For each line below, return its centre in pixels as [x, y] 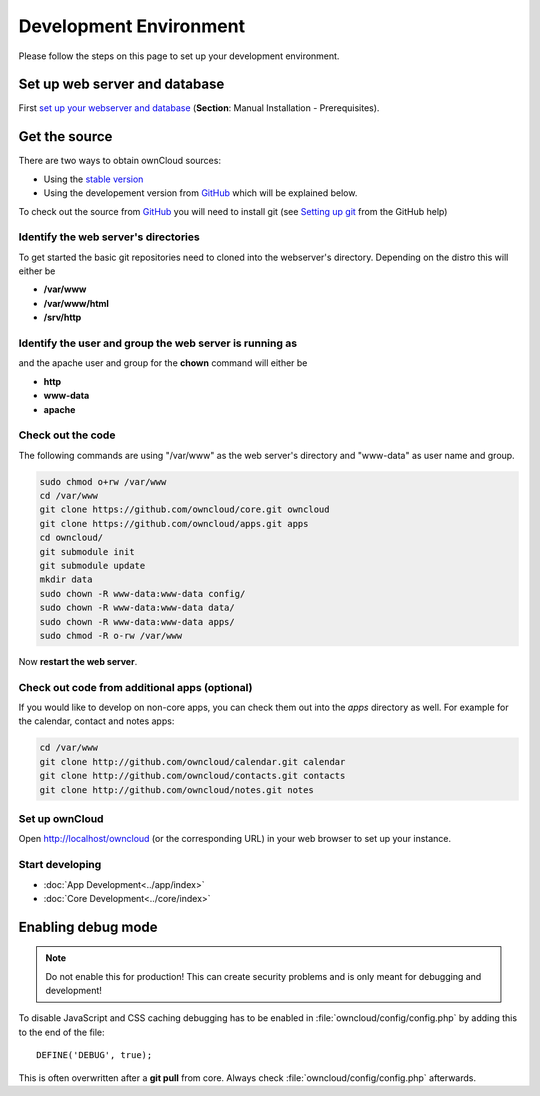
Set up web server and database [121, 84]
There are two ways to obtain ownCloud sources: [120, 161]
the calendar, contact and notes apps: [96, 721]
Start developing [60, 865]
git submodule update [92, 566]
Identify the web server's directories [109, 237]
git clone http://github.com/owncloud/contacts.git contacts [192, 776]
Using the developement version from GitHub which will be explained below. [200, 193]
